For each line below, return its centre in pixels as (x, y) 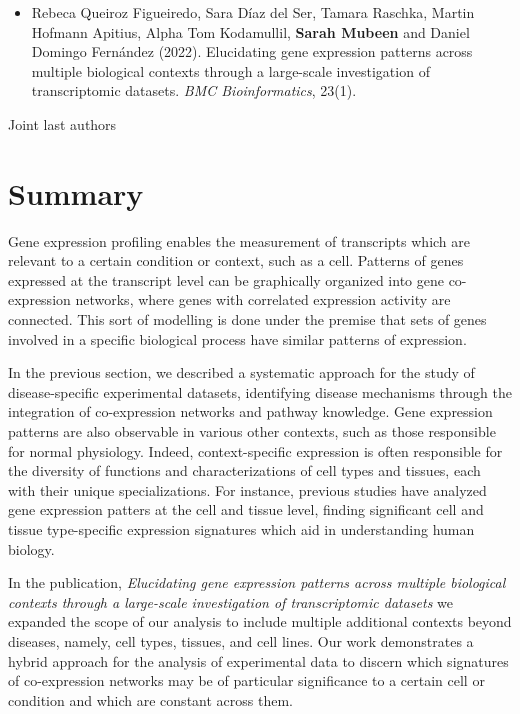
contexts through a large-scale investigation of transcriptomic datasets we (231, 601)
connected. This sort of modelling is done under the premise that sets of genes (247, 319)
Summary (76, 192)
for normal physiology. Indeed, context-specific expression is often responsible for (255, 450)
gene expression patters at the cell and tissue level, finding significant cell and (246, 509)
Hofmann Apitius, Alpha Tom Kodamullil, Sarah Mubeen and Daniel (250, 31)
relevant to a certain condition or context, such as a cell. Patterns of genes (236, 260)
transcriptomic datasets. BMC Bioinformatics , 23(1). (194, 90)
